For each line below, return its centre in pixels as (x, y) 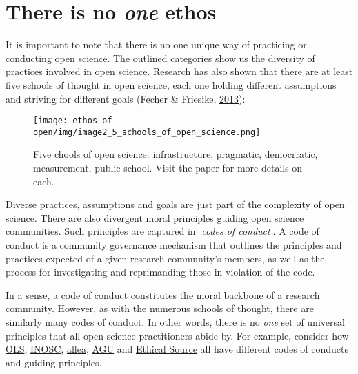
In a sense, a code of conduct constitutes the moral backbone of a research (163, 294)
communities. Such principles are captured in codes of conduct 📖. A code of (162, 231)
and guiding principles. (54, 362)
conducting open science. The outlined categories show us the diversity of (160, 58)
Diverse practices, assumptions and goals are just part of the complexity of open (175, 204)
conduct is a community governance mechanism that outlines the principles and (174, 244)
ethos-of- (95, 121)
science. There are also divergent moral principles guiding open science (155, 217)
